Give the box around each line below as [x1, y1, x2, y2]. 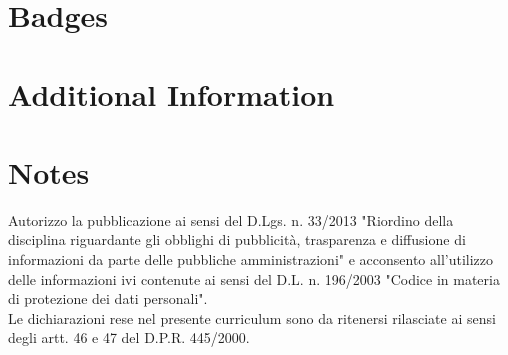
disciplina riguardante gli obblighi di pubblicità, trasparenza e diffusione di [8, 229, 466, 250]
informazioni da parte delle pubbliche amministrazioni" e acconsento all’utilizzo [8, 249, 494, 270]
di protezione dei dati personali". [8, 288, 208, 309]
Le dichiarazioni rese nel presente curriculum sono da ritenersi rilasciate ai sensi [8, 307, 496, 328]
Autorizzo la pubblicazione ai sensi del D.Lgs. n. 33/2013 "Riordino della [8, 209, 454, 230]
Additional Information [8, 73, 335, 114]
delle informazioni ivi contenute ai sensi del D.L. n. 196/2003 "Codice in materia [8, 268, 500, 289]
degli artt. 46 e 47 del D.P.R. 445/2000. [8, 327, 250, 348]
